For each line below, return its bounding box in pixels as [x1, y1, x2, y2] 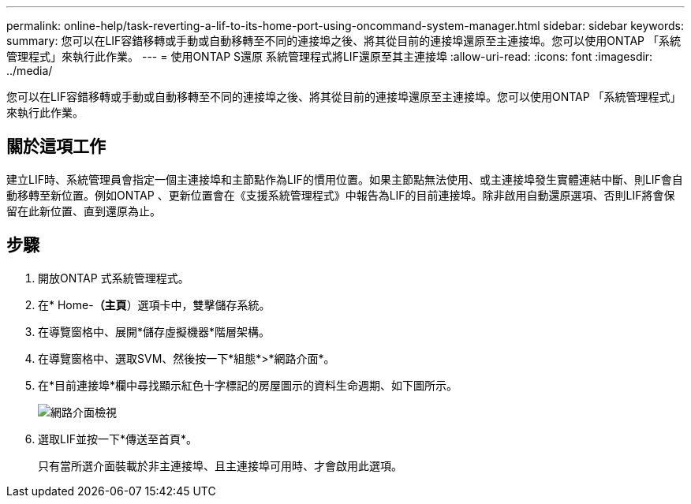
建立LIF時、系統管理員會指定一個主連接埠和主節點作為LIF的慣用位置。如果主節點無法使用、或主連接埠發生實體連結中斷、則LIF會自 [6, 172, 683, 186]
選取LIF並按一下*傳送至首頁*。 [38, 431, 197, 446]
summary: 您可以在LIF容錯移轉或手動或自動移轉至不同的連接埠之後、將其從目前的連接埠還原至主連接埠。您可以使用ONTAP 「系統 [6, 34, 681, 47]
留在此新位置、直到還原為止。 [6, 203, 161, 218]
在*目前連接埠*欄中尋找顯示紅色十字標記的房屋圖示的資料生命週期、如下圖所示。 [38, 378, 458, 392]
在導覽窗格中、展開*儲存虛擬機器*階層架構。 [38, 324, 271, 338]
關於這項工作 [6, 136, 106, 157]
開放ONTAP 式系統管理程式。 [38, 271, 189, 285]
